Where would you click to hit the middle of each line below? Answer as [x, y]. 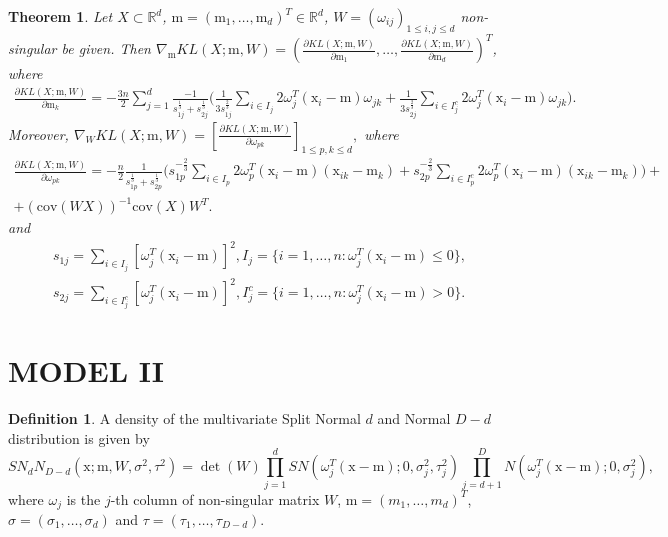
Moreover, [38, 133]
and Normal [414, 418]
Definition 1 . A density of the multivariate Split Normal [184, 418]
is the [83, 498]
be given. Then [106, 48]
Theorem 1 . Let [60, 16]
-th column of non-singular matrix [215, 498]
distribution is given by [79, 437]
